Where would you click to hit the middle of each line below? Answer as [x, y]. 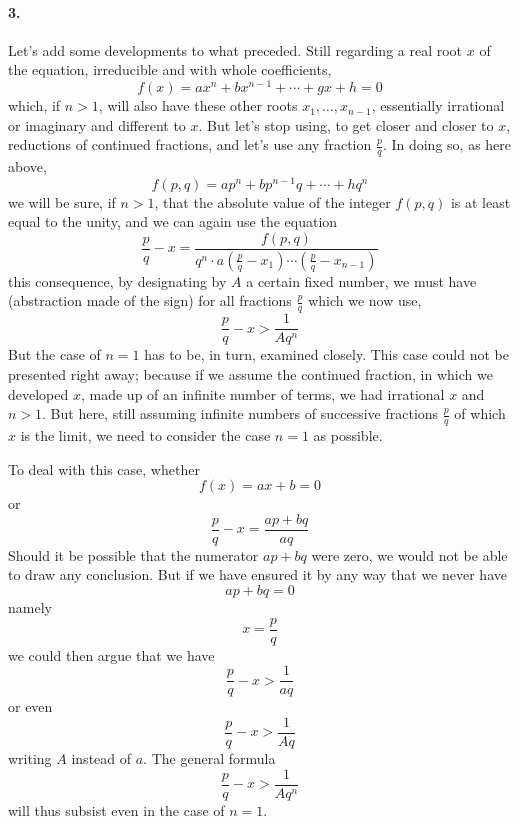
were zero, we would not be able [409, 554]
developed [38, 393]
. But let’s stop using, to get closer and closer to [346, 124]
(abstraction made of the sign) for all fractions [150, 300]
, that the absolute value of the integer [272, 201]
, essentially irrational [438, 105]
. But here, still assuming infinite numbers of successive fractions [240, 413]
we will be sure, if [62, 201]
